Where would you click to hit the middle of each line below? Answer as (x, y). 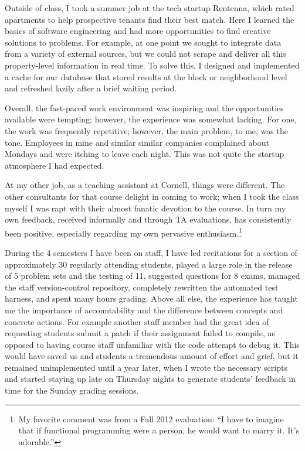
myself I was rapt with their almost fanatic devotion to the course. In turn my (145, 208)
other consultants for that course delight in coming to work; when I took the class (152, 196)
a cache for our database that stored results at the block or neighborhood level (146, 76)
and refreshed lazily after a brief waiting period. (91, 88)
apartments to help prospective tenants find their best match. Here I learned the (150, 19)
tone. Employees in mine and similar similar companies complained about (137, 142)
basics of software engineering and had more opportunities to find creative (138, 31)
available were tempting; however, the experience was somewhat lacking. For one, (151, 119)
